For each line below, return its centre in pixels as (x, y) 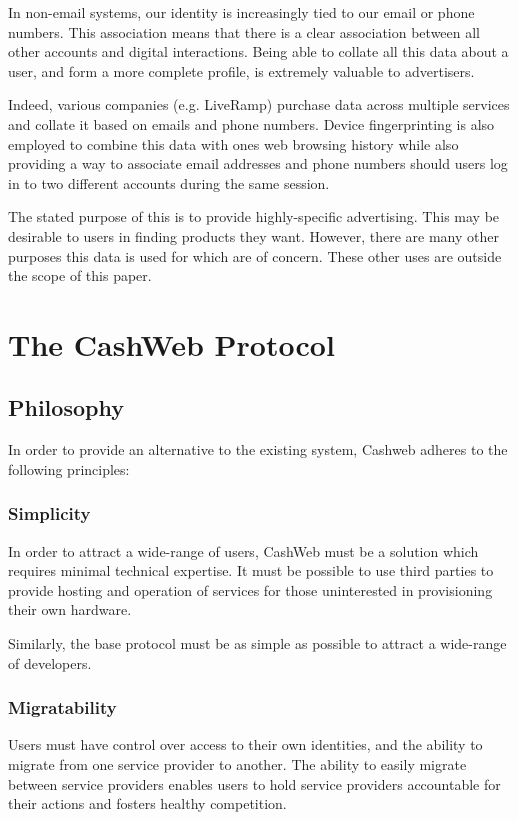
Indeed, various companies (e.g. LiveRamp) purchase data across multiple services (259, 104)
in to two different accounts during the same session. (169, 182)
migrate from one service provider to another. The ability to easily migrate (237, 764)
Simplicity (49, 513)
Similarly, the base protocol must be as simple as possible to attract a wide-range (257, 643)
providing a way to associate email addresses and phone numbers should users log (258, 163)
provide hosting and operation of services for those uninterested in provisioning (250, 589)
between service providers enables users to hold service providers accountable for (254, 783)
